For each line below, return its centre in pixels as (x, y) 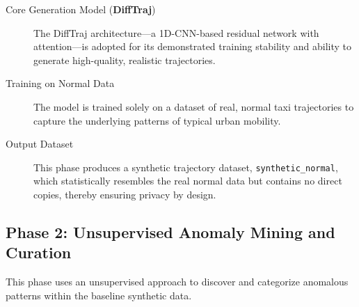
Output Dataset (40, 144)
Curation (39, 252)
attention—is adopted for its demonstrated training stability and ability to (193, 46)
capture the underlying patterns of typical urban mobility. (157, 120)
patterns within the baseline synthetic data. (99, 295)
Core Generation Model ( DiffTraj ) (81, 9)
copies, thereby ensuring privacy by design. (125, 194)
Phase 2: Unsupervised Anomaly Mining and (170, 231)
